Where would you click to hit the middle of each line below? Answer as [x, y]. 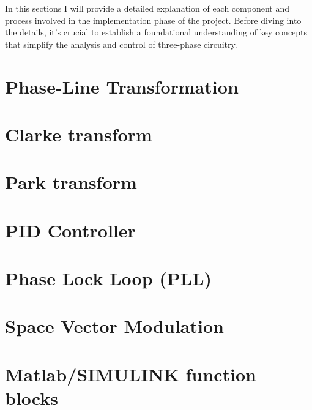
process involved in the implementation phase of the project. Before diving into [153, 20]
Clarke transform [79, 134]
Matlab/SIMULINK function [131, 374]
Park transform [71, 182]
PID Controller [70, 230]
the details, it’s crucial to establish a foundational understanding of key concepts [156, 32]
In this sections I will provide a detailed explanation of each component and [147, 8]
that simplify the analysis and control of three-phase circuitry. [121, 44]
